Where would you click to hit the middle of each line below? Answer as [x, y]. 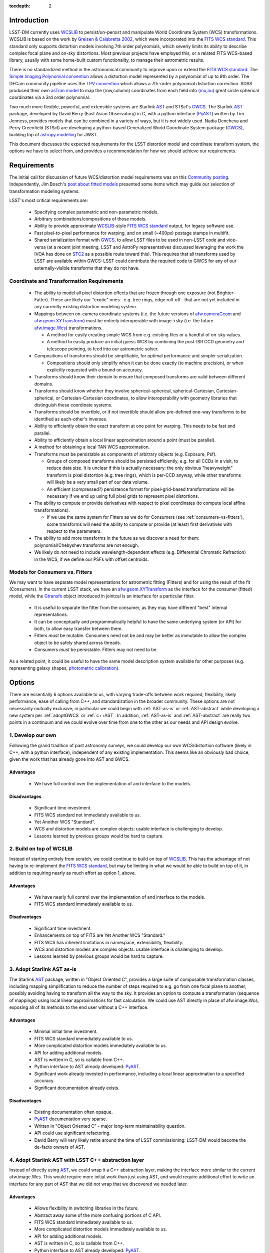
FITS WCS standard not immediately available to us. [87, 815]
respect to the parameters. [74, 531]
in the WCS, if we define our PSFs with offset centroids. [91, 559]
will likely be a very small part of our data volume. [98, 482]
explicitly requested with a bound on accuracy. [95, 370]
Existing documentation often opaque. [73, 1112]
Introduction [29, 20]
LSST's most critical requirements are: [49, 200]
